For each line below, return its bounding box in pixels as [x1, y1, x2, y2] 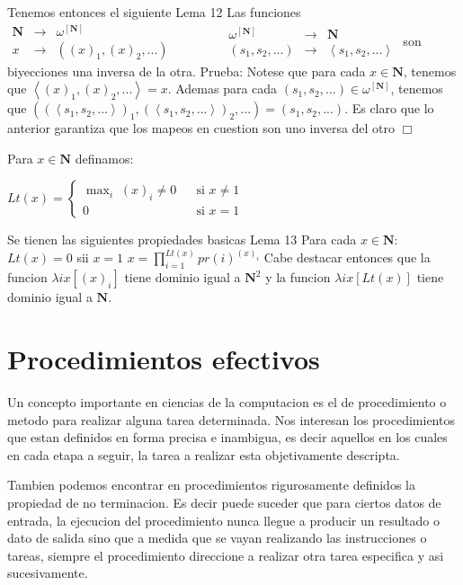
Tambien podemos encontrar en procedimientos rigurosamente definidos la [7, 475, 415, 494]
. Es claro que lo [344, 99, 434, 118]
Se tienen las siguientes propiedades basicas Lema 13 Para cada [7, 230, 357, 249]
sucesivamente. [7, 563, 88, 582]
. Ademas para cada [167, 79, 278, 98]
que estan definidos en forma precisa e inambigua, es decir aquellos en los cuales [7, 428, 448, 447]
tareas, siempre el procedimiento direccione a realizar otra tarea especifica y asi [7, 545, 444, 564]
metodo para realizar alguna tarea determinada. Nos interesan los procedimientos [7, 410, 455, 429]
